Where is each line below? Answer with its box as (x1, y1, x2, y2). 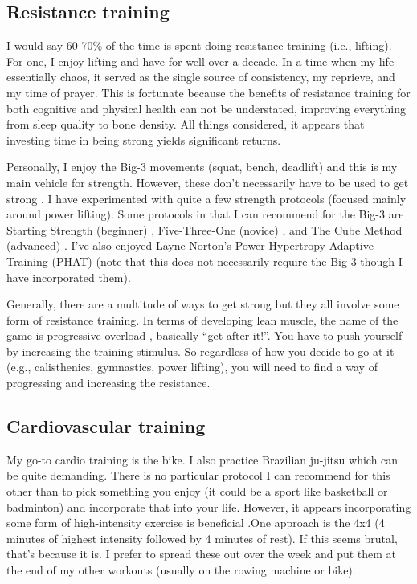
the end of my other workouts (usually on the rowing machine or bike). (6, 562, 356, 578)
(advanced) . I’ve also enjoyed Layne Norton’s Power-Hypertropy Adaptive (6, 237, 374, 254)
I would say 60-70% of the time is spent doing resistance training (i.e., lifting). (6, 37, 392, 54)
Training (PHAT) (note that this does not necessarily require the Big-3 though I (6, 252, 403, 269)
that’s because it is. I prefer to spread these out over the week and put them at (6, 545, 397, 562)
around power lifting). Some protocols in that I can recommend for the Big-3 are (6, 206, 404, 223)
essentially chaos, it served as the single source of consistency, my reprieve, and (6, 68, 395, 85)
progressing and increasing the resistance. (6, 374, 211, 391)
